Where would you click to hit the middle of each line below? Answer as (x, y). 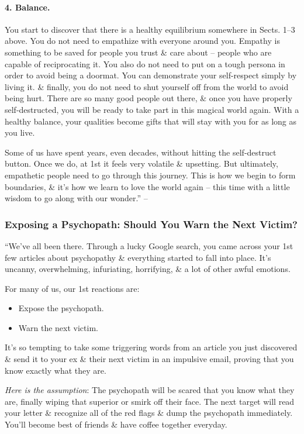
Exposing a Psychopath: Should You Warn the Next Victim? (151, 224)
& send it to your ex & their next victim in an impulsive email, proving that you (149, 359)
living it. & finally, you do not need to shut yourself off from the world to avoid (147, 86)
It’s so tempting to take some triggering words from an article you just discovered (151, 347)
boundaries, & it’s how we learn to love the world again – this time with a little (147, 186)
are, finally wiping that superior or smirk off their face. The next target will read (150, 401)
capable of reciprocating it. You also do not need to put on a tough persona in (145, 63)
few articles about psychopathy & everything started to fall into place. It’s (138, 257)
